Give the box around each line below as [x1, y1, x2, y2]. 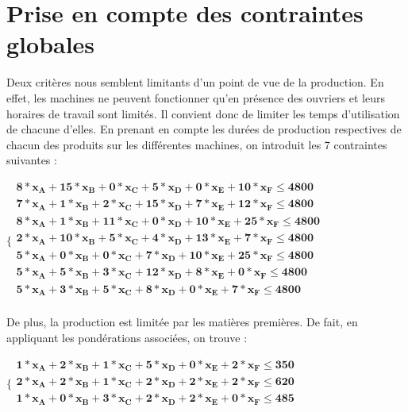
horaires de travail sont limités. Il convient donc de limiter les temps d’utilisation [6, 105, 400, 121]
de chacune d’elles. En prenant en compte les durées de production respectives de [6, 121, 402, 137]
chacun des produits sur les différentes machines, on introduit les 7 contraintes [6, 136, 387, 152]
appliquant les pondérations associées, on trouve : [6, 329, 248, 345]
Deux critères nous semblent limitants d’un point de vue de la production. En [6, 74, 384, 90]
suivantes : [6, 152, 57, 168]
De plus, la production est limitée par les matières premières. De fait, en [6, 314, 358, 330]
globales [6, 28, 95, 60]
